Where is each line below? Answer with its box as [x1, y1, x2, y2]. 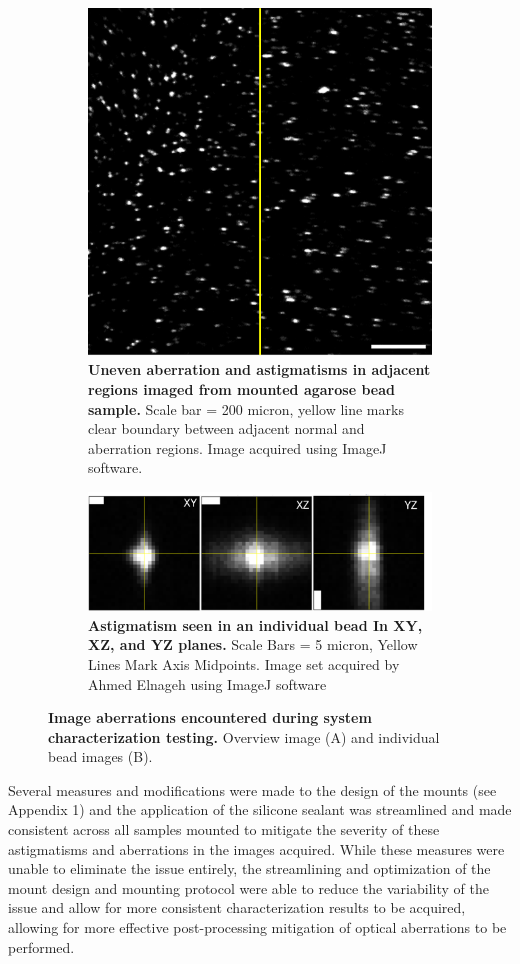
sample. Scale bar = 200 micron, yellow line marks [88, 398, 404, 419]
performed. [8, 936, 75, 957]
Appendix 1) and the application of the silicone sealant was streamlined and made [8, 799, 512, 820]
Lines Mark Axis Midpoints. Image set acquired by [88, 653, 400, 674]
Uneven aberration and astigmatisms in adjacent [88, 359, 431, 380]
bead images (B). [48, 746, 153, 767]
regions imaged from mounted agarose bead [88, 378, 395, 399]
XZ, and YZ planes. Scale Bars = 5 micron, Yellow [88, 634, 418, 655]
